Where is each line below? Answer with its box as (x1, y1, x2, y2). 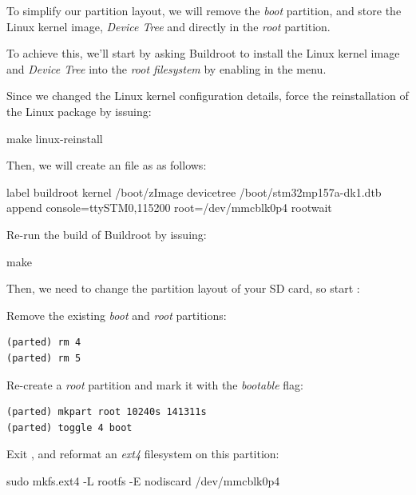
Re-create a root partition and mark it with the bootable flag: (6, 376, 303, 393)
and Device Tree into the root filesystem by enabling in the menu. (6, 60, 327, 77)
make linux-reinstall (6, 130, 103, 146)
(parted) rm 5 (6, 352, 81, 364)
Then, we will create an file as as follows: (6, 157, 207, 174)
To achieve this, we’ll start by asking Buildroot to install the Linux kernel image (6, 45, 400, 62)
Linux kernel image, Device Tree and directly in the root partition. (6, 18, 331, 34)
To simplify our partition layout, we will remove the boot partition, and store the (6, 2, 402, 18)
